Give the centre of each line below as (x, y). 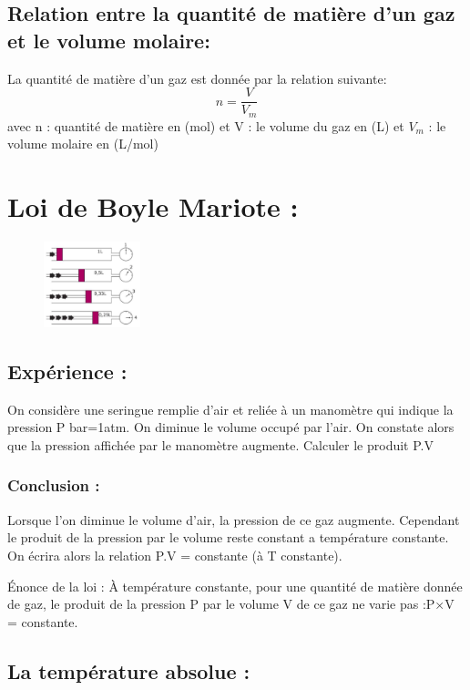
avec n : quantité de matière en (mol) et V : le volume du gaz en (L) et (206, 125)
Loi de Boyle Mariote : (153, 206)
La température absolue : (129, 670)
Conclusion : (54, 485)
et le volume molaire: (109, 40)
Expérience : (67, 371)
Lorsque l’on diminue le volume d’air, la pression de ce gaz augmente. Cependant (234, 519)
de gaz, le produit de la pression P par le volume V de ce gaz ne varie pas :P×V (231, 604)
